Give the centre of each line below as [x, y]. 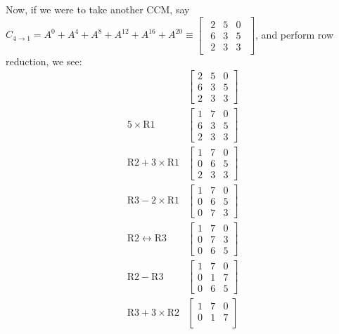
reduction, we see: [44, 61]
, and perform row [295, 34]
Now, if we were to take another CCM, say [98, 9]
